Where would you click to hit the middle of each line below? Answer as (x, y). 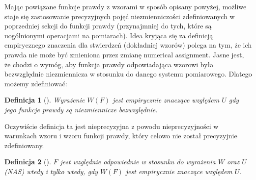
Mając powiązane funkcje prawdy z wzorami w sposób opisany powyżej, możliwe (126, 6)
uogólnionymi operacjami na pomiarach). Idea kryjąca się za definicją (109, 35)
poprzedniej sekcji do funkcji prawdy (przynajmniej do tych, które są (108, 26)
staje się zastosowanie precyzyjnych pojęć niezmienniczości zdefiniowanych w (120, 16)
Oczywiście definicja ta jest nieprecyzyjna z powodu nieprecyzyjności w (112, 126)
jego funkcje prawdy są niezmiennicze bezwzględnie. (81, 109)
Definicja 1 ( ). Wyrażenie (45, 100)
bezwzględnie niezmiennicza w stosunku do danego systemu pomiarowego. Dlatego (128, 74)
